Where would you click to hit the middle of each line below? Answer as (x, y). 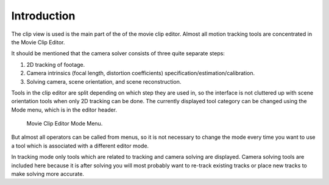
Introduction (43, 16)
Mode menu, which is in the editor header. (64, 110)
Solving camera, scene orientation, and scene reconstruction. (104, 81)
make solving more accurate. (48, 174)
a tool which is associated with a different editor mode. (80, 146)
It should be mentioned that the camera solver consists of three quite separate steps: (118, 53)
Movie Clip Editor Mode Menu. (65, 124)
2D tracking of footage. (56, 64)
